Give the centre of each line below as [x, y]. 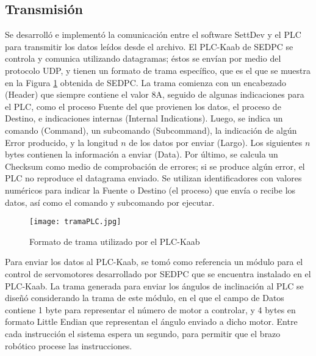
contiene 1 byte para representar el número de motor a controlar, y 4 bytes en [150, 309]
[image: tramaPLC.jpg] [75, 222]
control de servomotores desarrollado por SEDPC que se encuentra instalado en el [158, 273]
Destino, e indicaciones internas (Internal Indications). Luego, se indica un [144, 118]
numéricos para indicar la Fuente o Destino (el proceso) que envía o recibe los [150, 190]
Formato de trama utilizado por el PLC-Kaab [115, 241]
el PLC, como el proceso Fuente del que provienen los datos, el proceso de [143, 106]
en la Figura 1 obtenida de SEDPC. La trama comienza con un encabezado [146, 82]
